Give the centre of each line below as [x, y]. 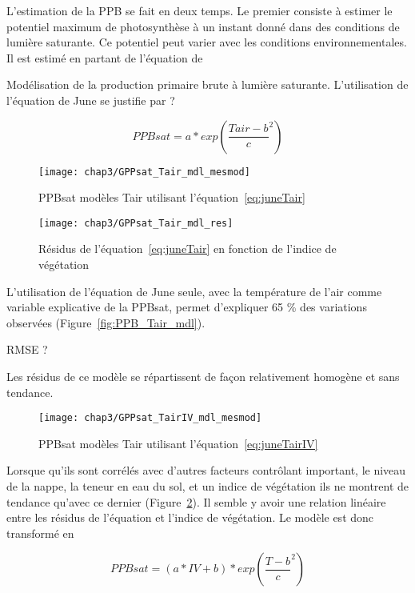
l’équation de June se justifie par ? [91, 100]
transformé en [40, 533]
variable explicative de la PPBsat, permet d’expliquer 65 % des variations [187, 307]
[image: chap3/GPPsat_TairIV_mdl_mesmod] [150, 418]
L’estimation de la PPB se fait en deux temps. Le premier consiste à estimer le [200, 10]
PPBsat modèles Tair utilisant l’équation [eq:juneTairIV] [178, 443]
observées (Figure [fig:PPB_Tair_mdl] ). [106, 322]
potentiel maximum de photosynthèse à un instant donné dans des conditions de [203, 26]
